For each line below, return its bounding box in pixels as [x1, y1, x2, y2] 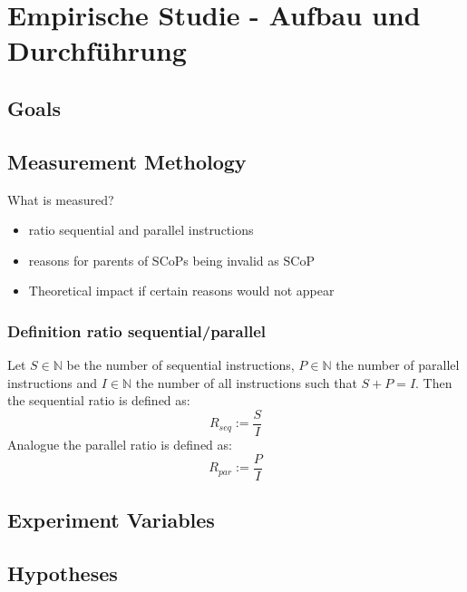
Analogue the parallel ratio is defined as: [7, 434, 232, 453]
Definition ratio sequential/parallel [7, 319, 266, 342]
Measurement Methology [7, 147, 247, 175]
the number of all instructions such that [135, 373, 357, 392]
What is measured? [7, 189, 114, 209]
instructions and [7, 373, 97, 392]
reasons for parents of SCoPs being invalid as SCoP [28, 250, 315, 269]
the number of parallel [336, 355, 460, 374]
